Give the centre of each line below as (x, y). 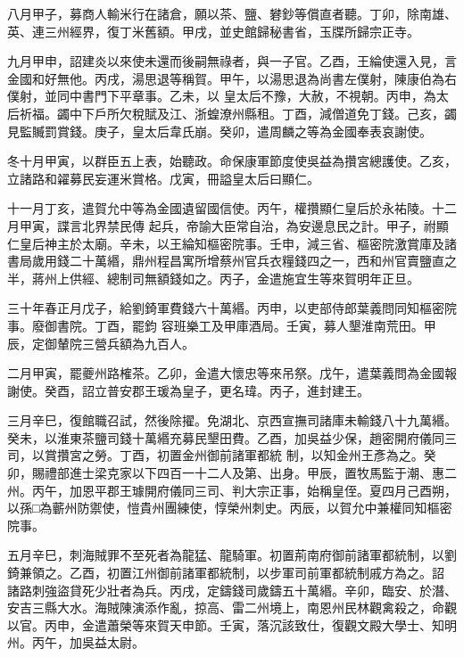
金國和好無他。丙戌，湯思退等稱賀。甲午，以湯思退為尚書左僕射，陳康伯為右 (232, 78)
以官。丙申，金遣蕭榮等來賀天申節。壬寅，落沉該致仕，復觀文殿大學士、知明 (232, 624)
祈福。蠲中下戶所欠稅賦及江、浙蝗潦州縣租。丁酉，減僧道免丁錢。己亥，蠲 (238, 113)
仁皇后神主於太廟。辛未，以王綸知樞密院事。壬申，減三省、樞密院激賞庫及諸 (232, 243)
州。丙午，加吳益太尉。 (76, 642)
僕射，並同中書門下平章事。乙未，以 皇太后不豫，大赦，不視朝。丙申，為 (222, 96)
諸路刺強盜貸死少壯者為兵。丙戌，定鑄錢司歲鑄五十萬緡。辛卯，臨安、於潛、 (232, 590)
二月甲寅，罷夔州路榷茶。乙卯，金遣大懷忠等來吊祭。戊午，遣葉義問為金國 (226, 373)
